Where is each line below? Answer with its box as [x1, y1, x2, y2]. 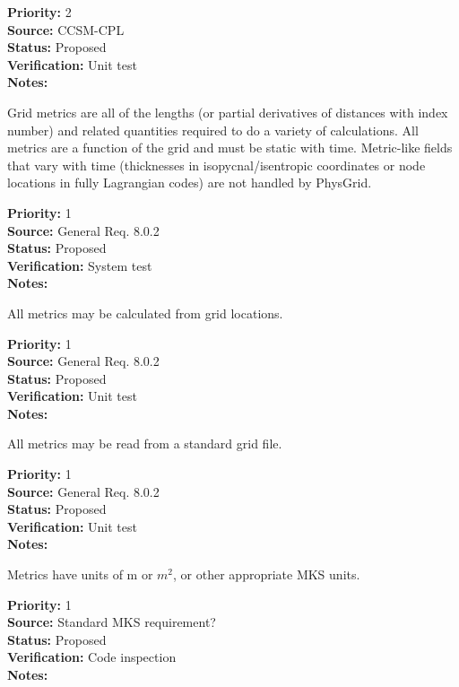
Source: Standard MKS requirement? [7, 613, 216, 631]
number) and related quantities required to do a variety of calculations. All [7, 120, 419, 139]
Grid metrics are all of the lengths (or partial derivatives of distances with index [7, 102, 448, 121]
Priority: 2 [7, 3, 72, 21]
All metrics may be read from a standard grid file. [7, 434, 282, 453]
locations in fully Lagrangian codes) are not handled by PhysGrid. [7, 173, 372, 192]
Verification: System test [7, 256, 152, 274]
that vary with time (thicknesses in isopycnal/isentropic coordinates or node [7, 155, 426, 174]
